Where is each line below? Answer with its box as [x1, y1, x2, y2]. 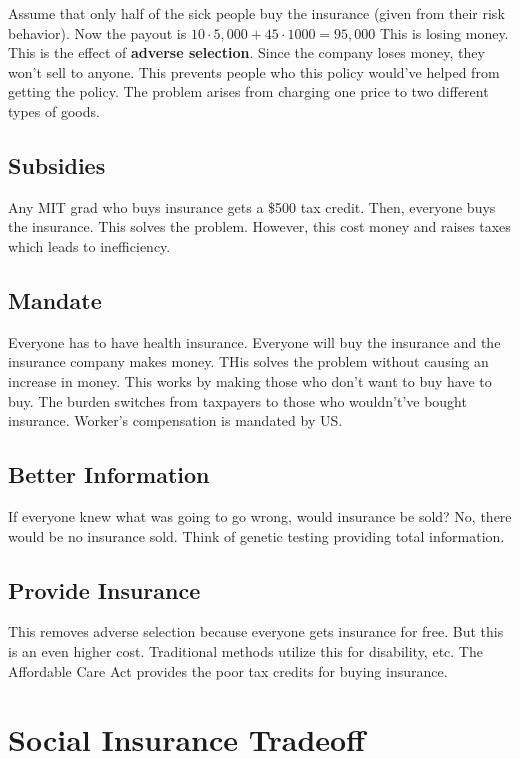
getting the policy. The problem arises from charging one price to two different [8, 81, 489, 102]
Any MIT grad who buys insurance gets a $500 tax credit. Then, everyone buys [8, 196, 496, 217]
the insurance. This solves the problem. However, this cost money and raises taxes [8, 216, 511, 237]
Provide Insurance [8, 574, 201, 605]
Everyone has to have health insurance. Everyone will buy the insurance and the [8, 331, 501, 352]
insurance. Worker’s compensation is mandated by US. [8, 410, 343, 431]
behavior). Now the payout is [8, 22, 187, 43]
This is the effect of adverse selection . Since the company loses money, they [8, 42, 485, 63]
